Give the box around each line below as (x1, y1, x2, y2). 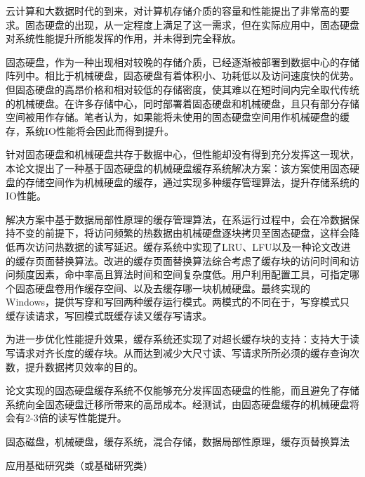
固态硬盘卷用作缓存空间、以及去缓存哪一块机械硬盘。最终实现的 (15, 280, 310, 295)
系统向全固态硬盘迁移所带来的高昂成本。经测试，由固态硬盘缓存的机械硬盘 (6, 396, 350, 411)
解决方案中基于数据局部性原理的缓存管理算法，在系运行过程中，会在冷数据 (6, 211, 350, 226)
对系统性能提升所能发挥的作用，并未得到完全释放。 (6, 31, 241, 46)
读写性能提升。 (58, 410, 127, 425)
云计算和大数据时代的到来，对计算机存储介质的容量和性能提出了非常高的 (6, 4, 340, 18)
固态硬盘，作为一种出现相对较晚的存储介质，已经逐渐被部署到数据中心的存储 (6, 54, 359, 69)
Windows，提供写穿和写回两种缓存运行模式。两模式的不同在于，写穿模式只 (6, 294, 350, 309)
